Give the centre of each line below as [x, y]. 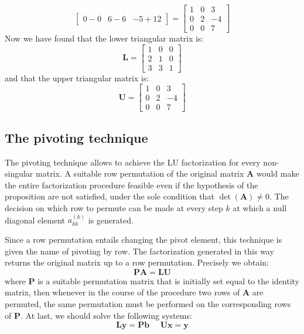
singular [19, 173]
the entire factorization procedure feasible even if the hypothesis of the [131, 185]
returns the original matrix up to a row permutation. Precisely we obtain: [137, 262]
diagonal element [35, 220]
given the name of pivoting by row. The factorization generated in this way [139, 251]
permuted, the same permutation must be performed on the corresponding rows [148, 304]
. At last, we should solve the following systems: [106, 315]
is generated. [111, 220]
